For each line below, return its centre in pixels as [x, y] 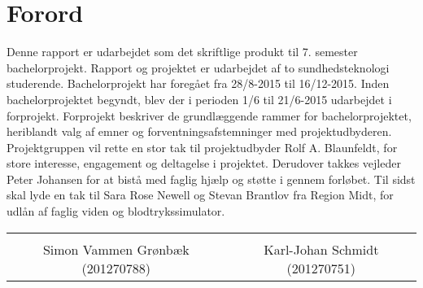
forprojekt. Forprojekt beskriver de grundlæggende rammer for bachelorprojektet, [209, 115]
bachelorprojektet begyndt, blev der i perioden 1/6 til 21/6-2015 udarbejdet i [199, 99]
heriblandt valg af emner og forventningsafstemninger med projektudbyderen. [199, 131]
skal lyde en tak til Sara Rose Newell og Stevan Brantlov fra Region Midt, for [200, 195]
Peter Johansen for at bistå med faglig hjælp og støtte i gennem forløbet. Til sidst [211, 179]
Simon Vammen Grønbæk [116, 249]
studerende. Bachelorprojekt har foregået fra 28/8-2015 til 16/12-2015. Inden [198, 83]
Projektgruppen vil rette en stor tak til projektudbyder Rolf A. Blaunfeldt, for [202, 147]
